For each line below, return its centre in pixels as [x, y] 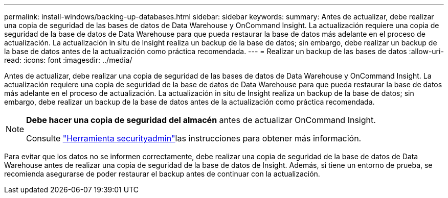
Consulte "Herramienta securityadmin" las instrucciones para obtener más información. [194, 138]
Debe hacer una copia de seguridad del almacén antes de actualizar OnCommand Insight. [201, 120]
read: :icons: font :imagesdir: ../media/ [68, 60]
